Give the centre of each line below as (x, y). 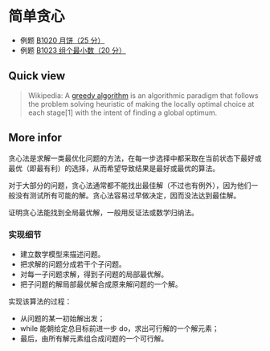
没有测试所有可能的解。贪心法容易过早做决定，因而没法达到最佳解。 (128, 195)
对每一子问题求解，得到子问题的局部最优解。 (94, 274)
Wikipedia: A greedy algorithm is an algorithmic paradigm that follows (143, 95)
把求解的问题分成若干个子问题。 (73, 264)
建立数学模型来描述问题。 (62, 254)
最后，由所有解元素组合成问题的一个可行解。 (94, 338)
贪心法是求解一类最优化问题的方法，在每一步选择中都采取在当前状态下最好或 (135, 158)
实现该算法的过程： (40, 301)
